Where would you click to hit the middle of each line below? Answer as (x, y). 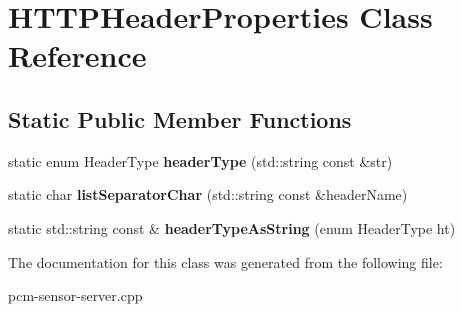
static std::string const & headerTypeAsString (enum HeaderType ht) (232, 227)
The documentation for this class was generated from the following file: (225, 261)
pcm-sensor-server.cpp (75, 295)
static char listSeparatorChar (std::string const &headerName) (208, 194)
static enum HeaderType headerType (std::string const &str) (200, 160)
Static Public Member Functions (180, 118)
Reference (77, 55)
